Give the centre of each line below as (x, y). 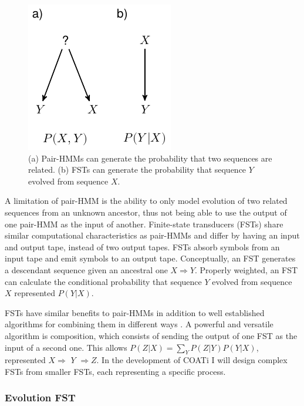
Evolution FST (40, 397)
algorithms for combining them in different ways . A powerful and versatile (139, 324)
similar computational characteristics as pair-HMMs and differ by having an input (152, 235)
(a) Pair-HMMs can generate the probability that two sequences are (150, 158)
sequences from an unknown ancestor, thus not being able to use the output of (146, 212)
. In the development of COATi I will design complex (192, 360)
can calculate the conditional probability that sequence (103, 281)
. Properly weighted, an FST (246, 269)
